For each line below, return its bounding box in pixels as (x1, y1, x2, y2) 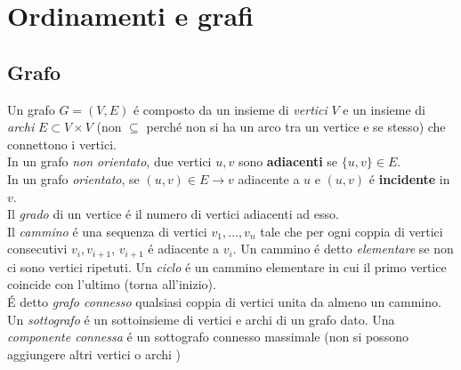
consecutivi (7, 239, 68, 258)
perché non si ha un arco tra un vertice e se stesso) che (146, 117, 446, 136)
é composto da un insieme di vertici (133, 100, 328, 118)
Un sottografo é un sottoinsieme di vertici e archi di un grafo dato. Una (7, 310, 395, 328)
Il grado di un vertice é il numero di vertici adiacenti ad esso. (7, 205, 339, 223)
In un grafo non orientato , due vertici (7, 152, 212, 171)
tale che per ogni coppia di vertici (260, 221, 443, 240)
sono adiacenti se (238, 152, 338, 171)
